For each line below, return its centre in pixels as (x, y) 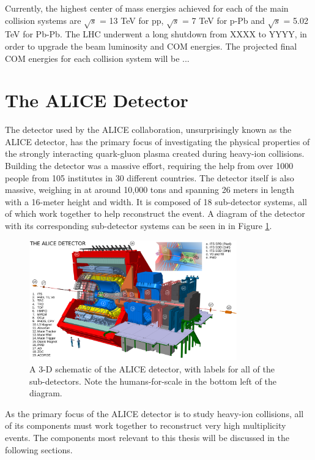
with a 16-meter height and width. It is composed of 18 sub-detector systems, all (156, 201)
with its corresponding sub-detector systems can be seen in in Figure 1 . (139, 226)
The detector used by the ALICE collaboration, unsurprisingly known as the (148, 130)
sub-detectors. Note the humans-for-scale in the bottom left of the (153, 381)
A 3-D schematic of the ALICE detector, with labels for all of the (152, 368)
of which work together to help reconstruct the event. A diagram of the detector (155, 213)
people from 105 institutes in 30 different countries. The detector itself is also (150, 177)
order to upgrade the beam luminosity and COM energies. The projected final (151, 46)
